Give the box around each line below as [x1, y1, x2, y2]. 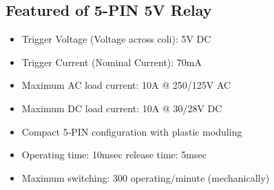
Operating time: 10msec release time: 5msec [21, 147, 207, 162]
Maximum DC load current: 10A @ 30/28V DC [21, 101, 222, 115]
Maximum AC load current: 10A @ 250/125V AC [21, 78, 231, 92]
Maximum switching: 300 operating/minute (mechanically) [21, 170, 270, 184]
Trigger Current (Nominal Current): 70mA [21, 54, 202, 69]
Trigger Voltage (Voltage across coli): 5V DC [21, 32, 211, 46]
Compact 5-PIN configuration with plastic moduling [21, 124, 242, 138]
